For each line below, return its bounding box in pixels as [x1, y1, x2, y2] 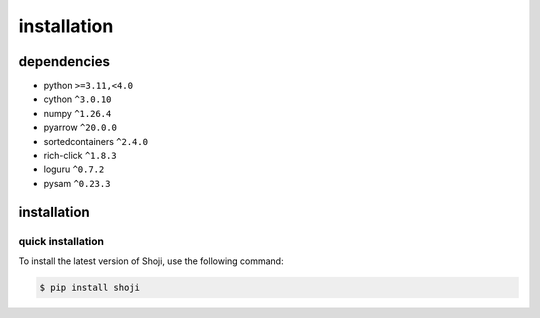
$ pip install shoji [39, 281, 140, 293]
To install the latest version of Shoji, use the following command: [18, 255, 284, 267]
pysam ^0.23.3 [43, 177, 111, 189]
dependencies [18, 53, 110, 70]
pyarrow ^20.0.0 [43, 121, 118, 134]
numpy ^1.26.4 [43, 107, 112, 119]
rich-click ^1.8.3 [43, 150, 117, 162]
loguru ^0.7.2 [43, 163, 105, 175]
